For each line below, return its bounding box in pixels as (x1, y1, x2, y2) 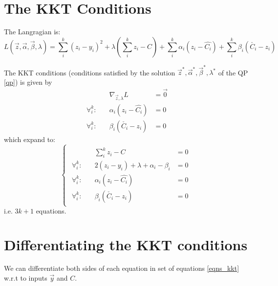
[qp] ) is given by (4, 77, 52, 87)
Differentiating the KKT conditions (4, 235, 248, 255)
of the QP (218, 67, 248, 77)
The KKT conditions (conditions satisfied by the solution (4, 67, 175, 77)
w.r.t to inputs (4, 272, 47, 283)
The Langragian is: (4, 26, 61, 37)
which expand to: (4, 134, 56, 144)
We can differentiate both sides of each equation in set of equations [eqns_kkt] (4, 262, 239, 273)
